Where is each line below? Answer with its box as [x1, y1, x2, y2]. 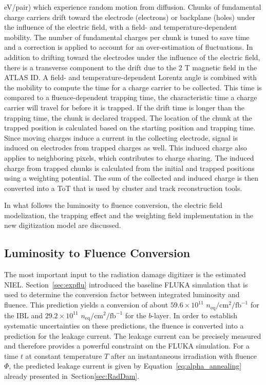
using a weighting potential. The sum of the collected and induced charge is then [4, 172, 258, 183]
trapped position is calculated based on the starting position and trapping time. [4, 122, 256, 133]
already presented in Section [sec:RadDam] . [4, 370, 140, 381]
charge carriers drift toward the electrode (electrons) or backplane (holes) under [4, 11, 255, 22]
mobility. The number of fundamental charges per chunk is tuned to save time [4, 31, 250, 42]
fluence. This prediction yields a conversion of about [4, 299, 168, 310]
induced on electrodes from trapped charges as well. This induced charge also [4, 142, 247, 153]
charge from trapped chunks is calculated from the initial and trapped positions [4, 162, 255, 173]
